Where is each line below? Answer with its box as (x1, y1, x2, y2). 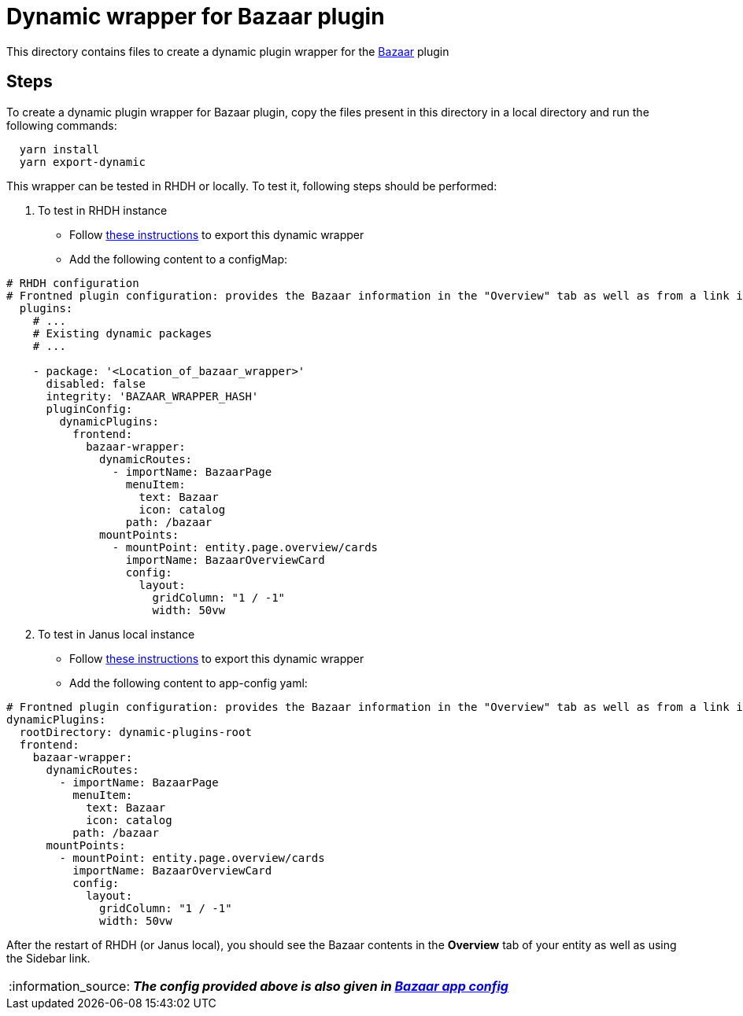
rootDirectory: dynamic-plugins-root (19, 725, 252, 738)
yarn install (19, 142, 100, 156)
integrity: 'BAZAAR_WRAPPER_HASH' (46, 389, 259, 403)
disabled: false (46, 377, 146, 390)
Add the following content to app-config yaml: (69, 675, 308, 690)
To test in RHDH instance (38, 203, 168, 217)
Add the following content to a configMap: (69, 252, 287, 266)
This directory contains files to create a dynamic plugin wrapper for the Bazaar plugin (6, 44, 449, 58)
